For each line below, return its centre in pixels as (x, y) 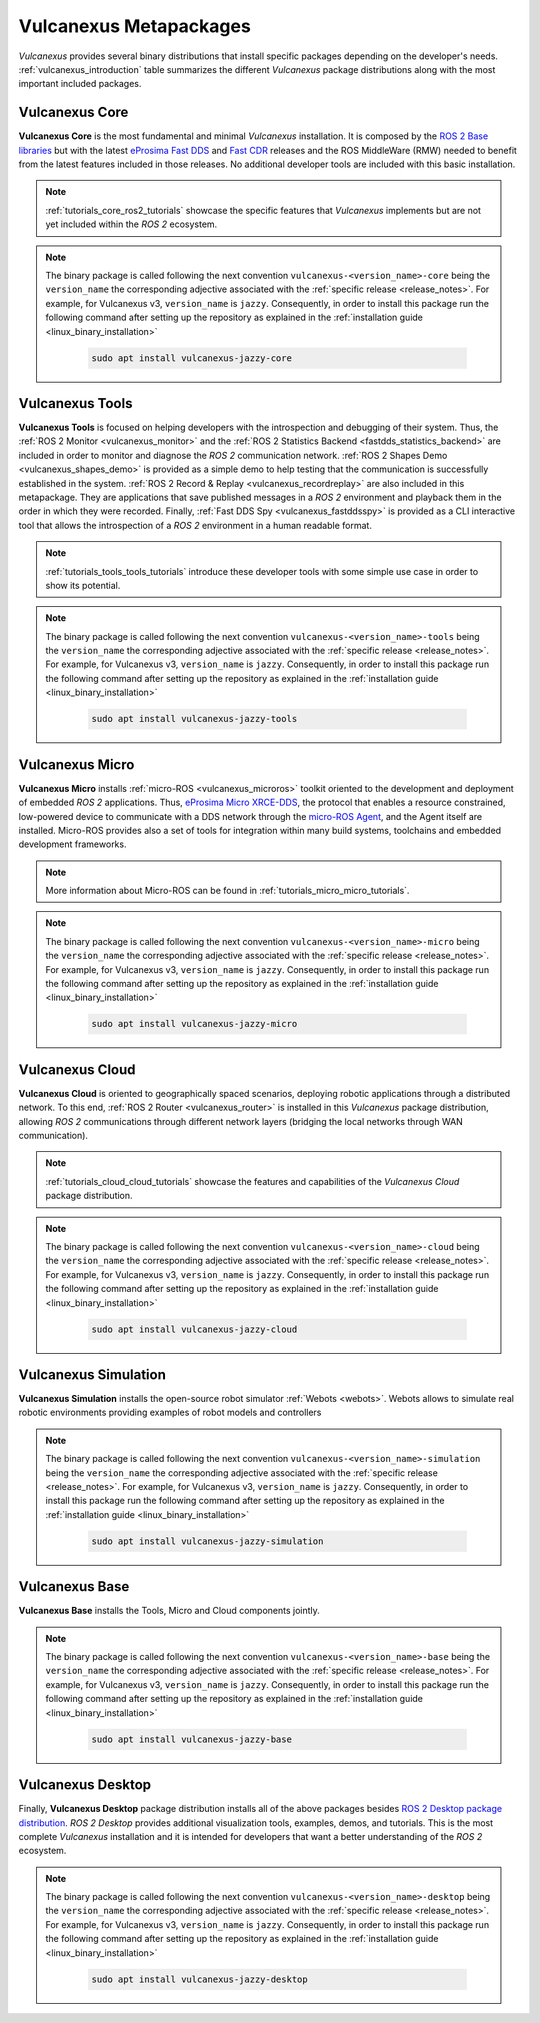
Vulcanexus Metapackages (135, 26)
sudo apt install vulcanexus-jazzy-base (191, 1739)
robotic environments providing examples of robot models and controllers (170, 1412)
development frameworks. (72, 844)
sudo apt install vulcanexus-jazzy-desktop (200, 1979)
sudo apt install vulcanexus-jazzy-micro (194, 1024)
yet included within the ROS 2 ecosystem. (131, 224)
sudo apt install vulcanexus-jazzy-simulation (207, 1541)
